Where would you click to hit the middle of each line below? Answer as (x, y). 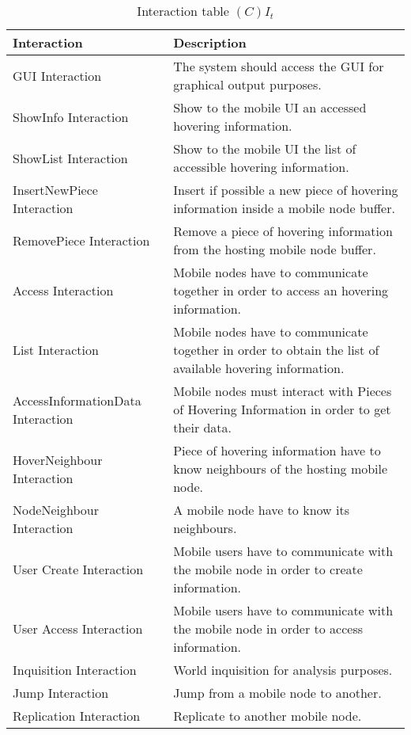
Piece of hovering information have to (277, 450)
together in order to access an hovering (281, 290)
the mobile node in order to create (268, 569)
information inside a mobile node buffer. (284, 208)
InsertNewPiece (55, 190)
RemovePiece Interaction (81, 240)
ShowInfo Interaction (71, 116)
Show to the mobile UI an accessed (270, 107)
